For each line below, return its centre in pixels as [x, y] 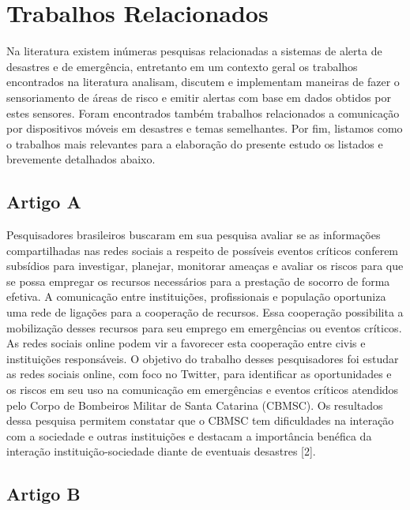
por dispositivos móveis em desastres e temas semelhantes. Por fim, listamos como [205, 128]
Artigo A [44, 202]
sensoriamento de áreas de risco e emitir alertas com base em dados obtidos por [199, 97]
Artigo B [43, 494]
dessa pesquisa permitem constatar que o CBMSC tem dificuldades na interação [200, 420]
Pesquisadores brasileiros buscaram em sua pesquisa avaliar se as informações [194, 235]
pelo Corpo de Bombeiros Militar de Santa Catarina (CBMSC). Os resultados [195, 405]
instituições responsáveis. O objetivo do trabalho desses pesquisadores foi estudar [203, 358]
